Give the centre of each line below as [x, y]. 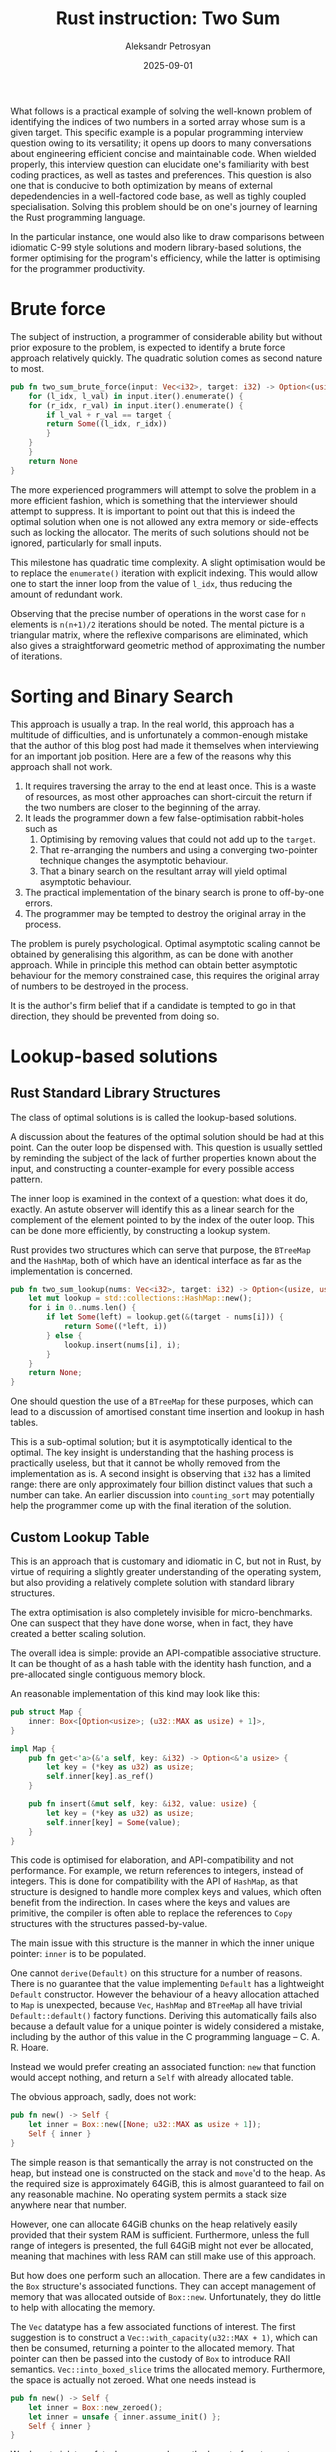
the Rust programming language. [78, 217]
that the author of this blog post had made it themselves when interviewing [165, 745]
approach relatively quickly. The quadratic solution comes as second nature [166, 358]
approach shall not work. [61, 766]
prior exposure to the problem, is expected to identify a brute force [148, 347]
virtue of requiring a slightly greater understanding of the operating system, [166, 1571]
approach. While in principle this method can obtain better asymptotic [154, 964]
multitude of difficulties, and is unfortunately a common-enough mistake [159, 734]
